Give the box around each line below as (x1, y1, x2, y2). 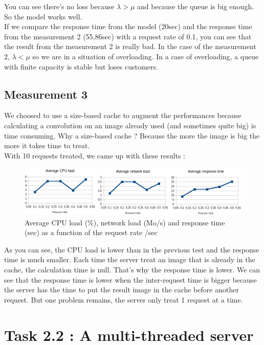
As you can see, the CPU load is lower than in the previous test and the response (4, 244, 259, 255)
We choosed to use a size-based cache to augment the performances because (4, 110, 241, 121)
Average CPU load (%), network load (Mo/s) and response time (25, 217, 225, 227)
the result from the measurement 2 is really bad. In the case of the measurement (4, 41, 256, 52)
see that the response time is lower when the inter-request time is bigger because (4, 274, 257, 285)
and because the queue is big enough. (137, 1, 254, 11)
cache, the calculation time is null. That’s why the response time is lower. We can (4, 264, 260, 275)
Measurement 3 (4, 86, 88, 102)
